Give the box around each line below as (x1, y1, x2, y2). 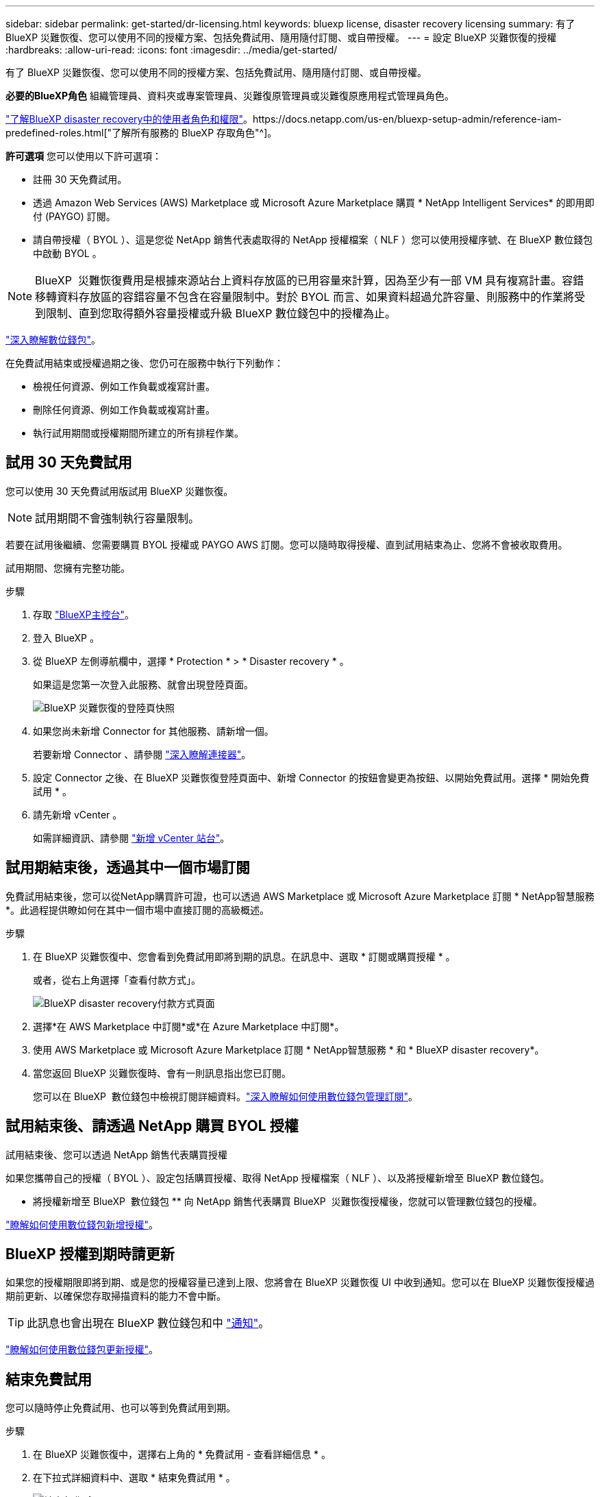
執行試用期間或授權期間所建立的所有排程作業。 (33, 427, 244, 439)
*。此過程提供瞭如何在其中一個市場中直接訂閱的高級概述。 (5, 903, 270, 916)
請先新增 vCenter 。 (33, 808, 123, 820)
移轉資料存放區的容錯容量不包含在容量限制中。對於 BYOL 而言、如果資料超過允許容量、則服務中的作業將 (35, 290, 575, 304)
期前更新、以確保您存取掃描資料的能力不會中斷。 (5, 1290, 226, 1302)
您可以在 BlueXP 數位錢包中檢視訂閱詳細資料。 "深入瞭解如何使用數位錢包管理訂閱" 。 (33, 1090, 418, 1102)
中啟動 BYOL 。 (33, 247, 102, 259)
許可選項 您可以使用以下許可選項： (5, 150, 162, 162)
